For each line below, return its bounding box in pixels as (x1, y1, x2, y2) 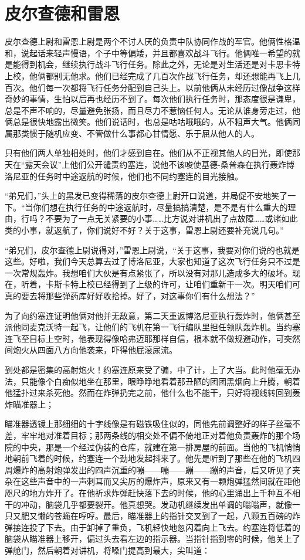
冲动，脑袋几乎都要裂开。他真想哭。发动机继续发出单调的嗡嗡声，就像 (21, 498, 292, 510)
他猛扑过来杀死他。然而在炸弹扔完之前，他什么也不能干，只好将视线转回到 (5, 386, 292, 399)
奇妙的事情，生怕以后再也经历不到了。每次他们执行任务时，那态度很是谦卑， (5, 93, 300, 105)
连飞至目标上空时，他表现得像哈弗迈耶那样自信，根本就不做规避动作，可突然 (5, 332, 300, 344)
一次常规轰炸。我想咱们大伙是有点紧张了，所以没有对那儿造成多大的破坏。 (5, 266, 292, 279)
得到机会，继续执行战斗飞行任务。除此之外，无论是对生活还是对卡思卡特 (21, 58, 300, 70)
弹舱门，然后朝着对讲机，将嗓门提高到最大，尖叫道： (5, 544, 210, 556)
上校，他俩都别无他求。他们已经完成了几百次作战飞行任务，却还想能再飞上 (5, 69, 292, 82)
